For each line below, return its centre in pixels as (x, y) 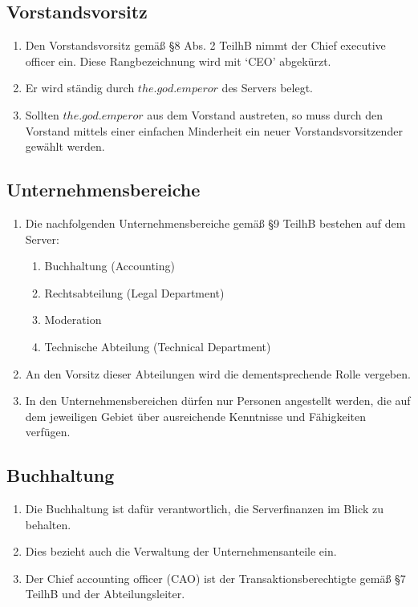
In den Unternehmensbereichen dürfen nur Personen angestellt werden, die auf (218, 401)
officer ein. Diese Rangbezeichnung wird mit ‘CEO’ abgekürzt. (178, 61)
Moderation (73, 320)
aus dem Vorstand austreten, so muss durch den (265, 114)
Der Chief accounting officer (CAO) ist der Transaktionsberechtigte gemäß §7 (215, 578)
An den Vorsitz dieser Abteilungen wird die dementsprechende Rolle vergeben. (218, 373)
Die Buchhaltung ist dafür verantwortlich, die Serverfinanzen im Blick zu (204, 509)
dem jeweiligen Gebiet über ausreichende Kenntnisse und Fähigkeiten (195, 416)
